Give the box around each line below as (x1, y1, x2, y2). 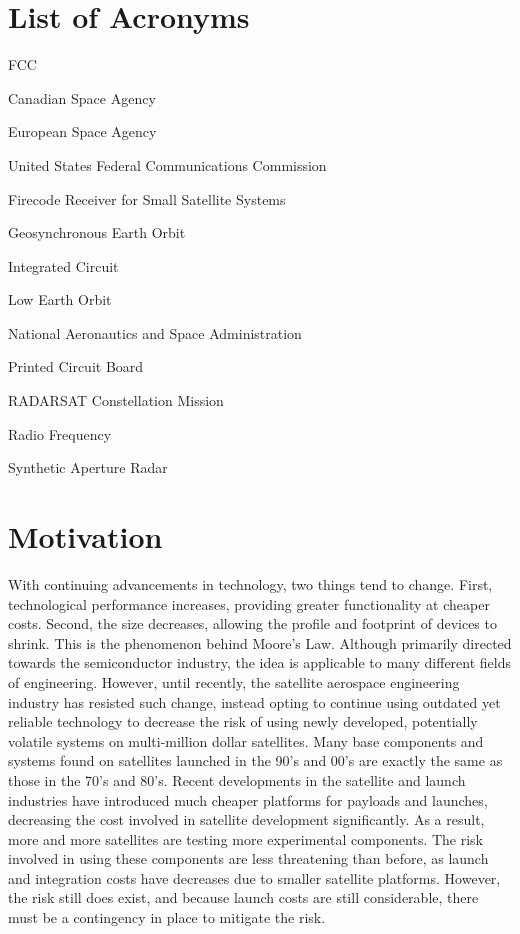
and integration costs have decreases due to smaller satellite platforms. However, (8, 867, 501, 888)
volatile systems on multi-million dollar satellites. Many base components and (8, 730, 484, 751)
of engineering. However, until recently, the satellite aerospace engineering (8, 671, 460, 692)
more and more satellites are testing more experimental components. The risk (8, 828, 484, 849)
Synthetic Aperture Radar (8, 457, 168, 478)
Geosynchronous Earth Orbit (8, 222, 186, 243)
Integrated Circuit (8, 255, 119, 276)
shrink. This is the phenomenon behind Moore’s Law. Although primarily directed (8, 632, 512, 653)
